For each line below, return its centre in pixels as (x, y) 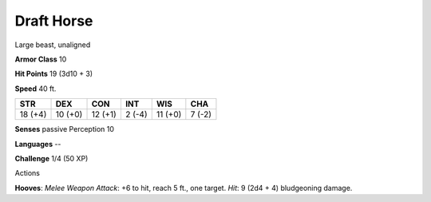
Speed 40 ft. (36, 89)
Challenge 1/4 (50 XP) (51, 158)
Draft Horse (54, 21)
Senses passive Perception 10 (65, 129)
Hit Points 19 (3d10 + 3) (54, 74)
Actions (27, 173)
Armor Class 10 (41, 59)
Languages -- (38, 144)
